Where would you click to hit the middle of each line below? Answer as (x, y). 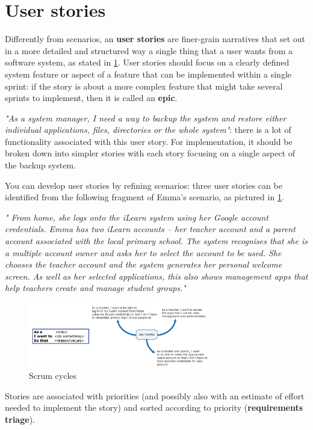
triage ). (20, 419)
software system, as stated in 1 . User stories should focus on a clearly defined (147, 62)
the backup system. (40, 165)
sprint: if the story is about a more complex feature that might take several (144, 86)
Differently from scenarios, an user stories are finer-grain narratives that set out (155, 39)
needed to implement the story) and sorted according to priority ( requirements (154, 407)
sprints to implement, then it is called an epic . (91, 98)
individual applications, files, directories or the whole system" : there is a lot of (148, 130)
